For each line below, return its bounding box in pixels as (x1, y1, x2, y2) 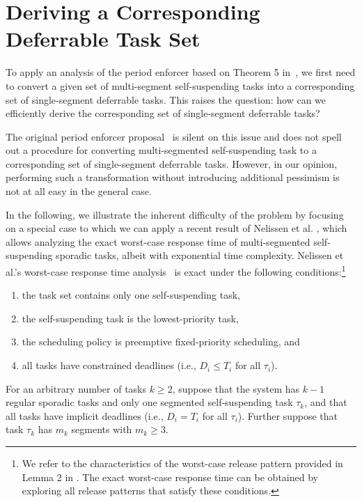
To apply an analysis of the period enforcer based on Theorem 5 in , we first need (6, 65, 356, 79)
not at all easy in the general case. (6, 184, 152, 198)
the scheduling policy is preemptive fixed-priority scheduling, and (22, 334, 300, 349)
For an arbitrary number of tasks (6, 381, 147, 395)
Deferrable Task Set (6, 24, 200, 53)
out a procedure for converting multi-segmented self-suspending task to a (6, 143, 317, 157)
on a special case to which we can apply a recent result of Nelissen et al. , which (6, 221, 347, 235)
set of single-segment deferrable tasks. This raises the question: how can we (6, 92, 326, 107)
